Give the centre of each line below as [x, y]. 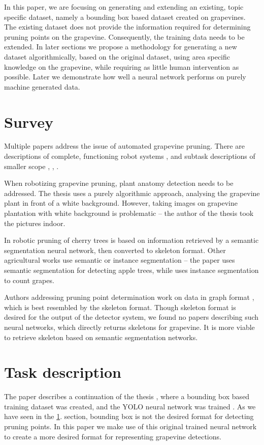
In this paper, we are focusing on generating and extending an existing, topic [124, 7]
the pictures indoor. [35, 223]
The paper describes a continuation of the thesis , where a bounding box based [127, 396]
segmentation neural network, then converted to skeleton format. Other [115, 250]
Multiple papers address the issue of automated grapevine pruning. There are [124, 146]
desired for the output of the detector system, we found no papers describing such [131, 317]
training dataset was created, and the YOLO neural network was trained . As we [130, 406]
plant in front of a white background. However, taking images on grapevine [121, 203]
